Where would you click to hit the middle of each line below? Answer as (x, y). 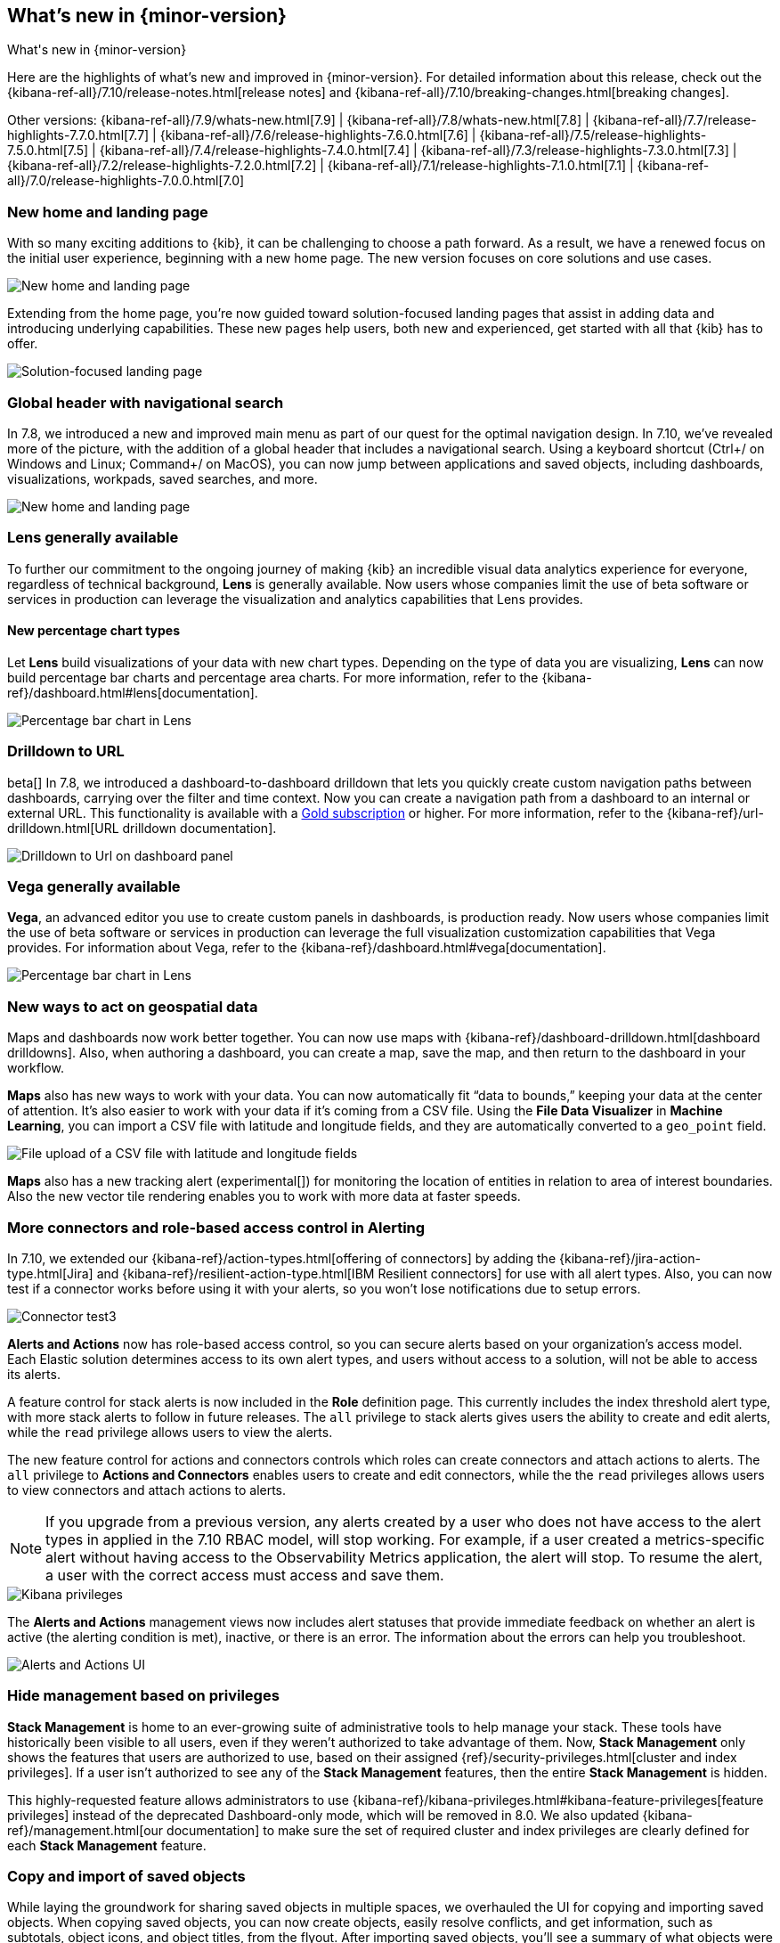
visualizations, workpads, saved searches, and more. (162, 478)
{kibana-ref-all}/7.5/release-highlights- (593, 135)
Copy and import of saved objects (126, 1877)
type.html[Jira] (50, 1273)
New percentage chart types (94, 631)
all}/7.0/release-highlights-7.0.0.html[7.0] (126, 181)
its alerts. (34, 1374)
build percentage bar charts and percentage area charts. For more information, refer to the (273, 677)
